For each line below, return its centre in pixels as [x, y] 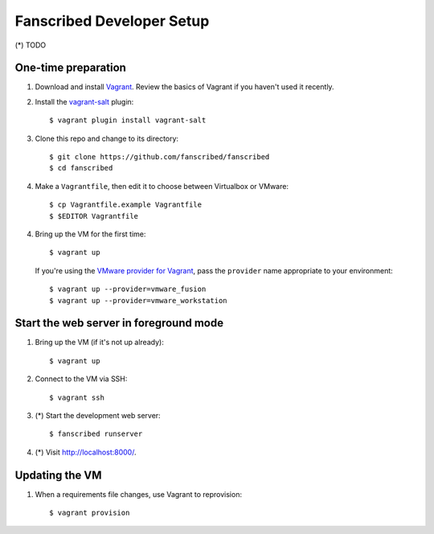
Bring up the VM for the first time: [90, 234]
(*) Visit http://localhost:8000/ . [86, 452]
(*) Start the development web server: [98, 415]
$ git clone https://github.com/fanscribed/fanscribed [160, 157]
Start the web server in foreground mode [119, 323]
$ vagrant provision [90, 513]
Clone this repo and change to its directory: [107, 138]
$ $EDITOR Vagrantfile [94, 216]
